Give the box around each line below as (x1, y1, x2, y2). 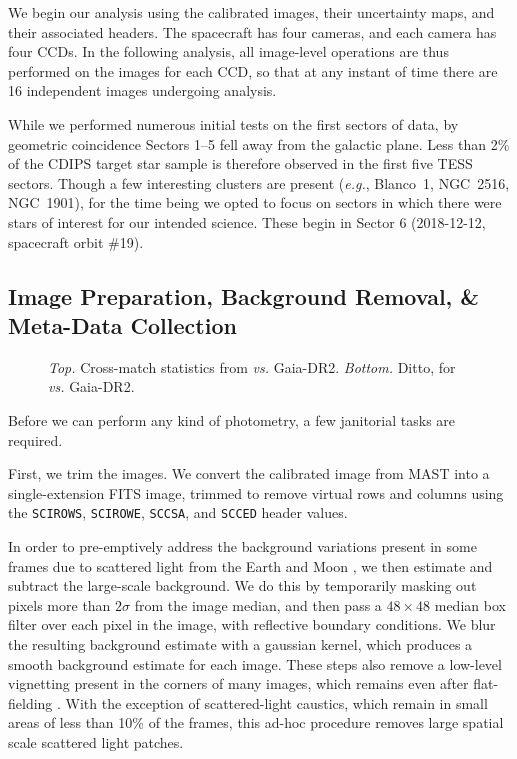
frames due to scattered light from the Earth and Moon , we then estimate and (8, 555, 493, 576)
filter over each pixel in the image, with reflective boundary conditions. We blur (8, 614, 496, 635)
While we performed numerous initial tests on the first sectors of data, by (8, 113, 459, 134)
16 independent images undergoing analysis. (8, 80, 277, 101)
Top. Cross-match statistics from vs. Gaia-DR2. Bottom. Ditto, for (48, 356, 456, 377)
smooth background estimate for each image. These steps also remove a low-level (8, 653, 502, 674)
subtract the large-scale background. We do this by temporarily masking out (8, 575, 477, 596)
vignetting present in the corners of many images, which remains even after (8, 673, 469, 694)
